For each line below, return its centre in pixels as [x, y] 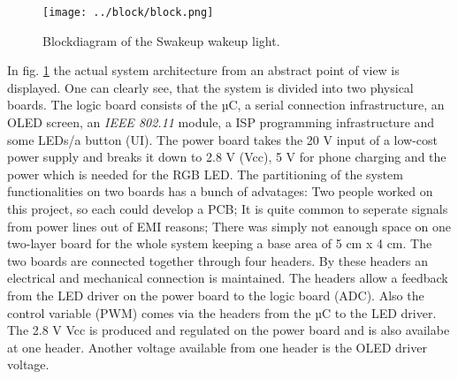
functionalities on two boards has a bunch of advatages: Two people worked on [220, 191]
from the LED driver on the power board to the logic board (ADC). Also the [216, 295]
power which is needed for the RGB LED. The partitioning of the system [205, 174]
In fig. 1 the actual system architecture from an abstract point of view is [203, 70]
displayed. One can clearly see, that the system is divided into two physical [210, 87]
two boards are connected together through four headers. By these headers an [218, 260]
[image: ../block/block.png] [128, 12]
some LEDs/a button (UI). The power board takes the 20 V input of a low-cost [223, 139]
